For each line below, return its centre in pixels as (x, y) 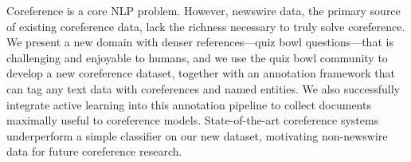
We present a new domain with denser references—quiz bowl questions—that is (200, 42)
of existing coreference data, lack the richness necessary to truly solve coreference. (206, 26)
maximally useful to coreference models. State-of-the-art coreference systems (193, 120)
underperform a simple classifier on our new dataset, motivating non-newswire (197, 135)
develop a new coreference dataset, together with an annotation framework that (201, 73)
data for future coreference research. (94, 151)
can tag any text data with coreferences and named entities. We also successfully (203, 88)
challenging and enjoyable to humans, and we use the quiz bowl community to (197, 57)
